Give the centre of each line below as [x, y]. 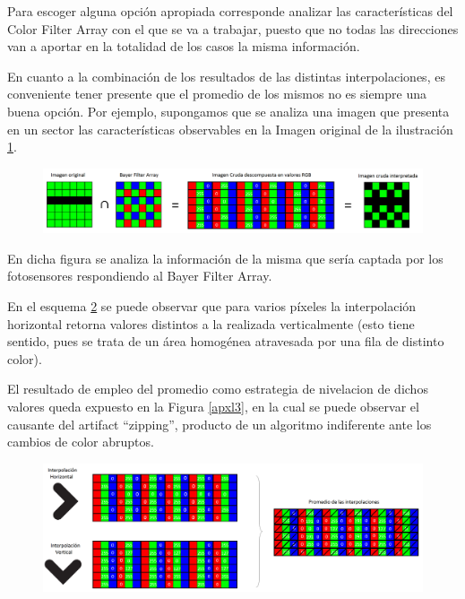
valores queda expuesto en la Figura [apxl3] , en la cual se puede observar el [213, 406]
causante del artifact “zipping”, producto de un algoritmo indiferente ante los [220, 424]
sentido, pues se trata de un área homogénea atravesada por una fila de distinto [226, 341]
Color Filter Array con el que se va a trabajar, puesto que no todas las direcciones [233, 28]
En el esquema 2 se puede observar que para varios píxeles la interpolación [212, 305]
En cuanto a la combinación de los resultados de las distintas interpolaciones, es [226, 76]
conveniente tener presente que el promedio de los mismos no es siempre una [217, 94]
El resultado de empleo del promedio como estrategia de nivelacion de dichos [218, 389]
